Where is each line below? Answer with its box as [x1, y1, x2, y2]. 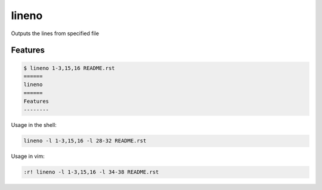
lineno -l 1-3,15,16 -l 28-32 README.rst [23, 138, 147, 144]
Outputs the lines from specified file [11, 30, 100, 37]
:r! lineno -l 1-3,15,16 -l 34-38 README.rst [23, 169, 159, 176]
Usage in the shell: [11, 122, 57, 129]
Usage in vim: [11, 152, 45, 160]
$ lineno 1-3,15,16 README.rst [23, 64, 116, 71]
